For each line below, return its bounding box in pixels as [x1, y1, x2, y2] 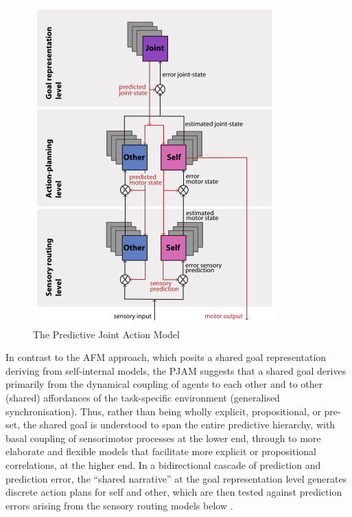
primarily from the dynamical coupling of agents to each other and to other [5, 377, 323, 391]
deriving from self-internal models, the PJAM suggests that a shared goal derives [5, 363, 347, 377]
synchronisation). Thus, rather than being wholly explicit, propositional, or [5, 404, 321, 418]
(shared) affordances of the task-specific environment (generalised [5, 390, 280, 404]
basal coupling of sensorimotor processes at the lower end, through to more [5, 430, 321, 445]
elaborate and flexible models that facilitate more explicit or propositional [5, 444, 317, 459]
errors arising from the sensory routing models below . [5, 498, 233, 512]
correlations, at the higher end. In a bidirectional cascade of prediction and [5, 457, 321, 472]
